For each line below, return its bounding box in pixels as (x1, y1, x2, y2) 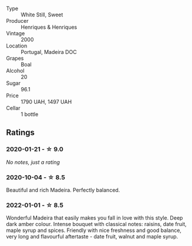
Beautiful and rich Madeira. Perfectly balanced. (6, 186, 120, 193)
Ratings (6, 128, 35, 138)
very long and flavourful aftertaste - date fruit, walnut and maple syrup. (6, 233, 178, 240)
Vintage (6, 30, 25, 37)
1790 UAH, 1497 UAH (21, 98, 72, 105)
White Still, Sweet (21, 11, 63, 18)
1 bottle (21, 111, 39, 118)
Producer (6, 18, 29, 24)
